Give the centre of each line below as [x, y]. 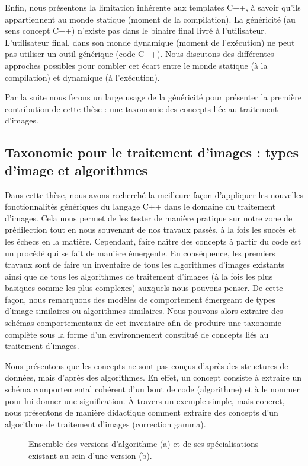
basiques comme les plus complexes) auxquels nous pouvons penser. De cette [144, 288]
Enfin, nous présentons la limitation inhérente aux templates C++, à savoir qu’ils [153, 7]
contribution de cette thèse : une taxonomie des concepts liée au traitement [142, 108]
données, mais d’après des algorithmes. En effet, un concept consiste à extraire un [153, 377]
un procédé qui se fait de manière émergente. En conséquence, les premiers [140, 253]
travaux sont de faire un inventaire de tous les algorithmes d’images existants [145, 264]
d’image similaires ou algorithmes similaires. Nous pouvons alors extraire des [144, 311]
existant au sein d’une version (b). [90, 455]
